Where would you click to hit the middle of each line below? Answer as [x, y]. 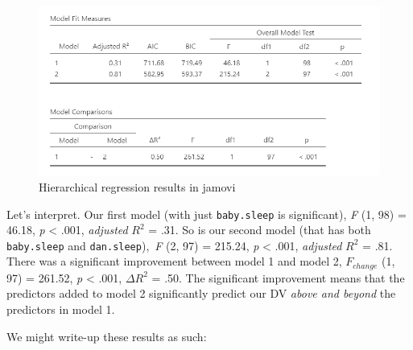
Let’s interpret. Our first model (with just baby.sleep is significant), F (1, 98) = [206, 214]
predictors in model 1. [61, 309]
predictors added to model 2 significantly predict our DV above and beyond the [201, 293]
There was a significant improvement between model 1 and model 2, [174, 261]
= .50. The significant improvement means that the [278, 277]
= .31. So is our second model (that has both [260, 230]
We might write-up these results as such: [107, 336]
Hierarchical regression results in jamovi [137, 186]
